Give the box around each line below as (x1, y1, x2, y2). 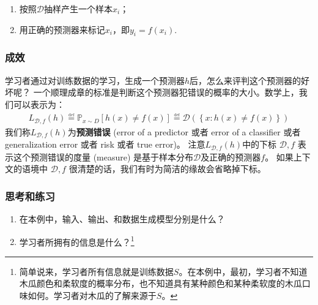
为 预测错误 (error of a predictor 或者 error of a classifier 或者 (67, 125, 301, 138)
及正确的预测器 (201, 150, 261, 163)
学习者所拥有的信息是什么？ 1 (19, 233, 135, 248)
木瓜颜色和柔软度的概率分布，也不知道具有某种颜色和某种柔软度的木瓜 (19, 277, 302, 290)
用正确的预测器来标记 (19, 23, 105, 36)
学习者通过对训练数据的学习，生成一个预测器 (5, 73, 185, 86)
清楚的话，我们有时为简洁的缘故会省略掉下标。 (77, 162, 266, 175)
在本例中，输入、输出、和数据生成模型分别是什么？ (19, 212, 225, 225)
